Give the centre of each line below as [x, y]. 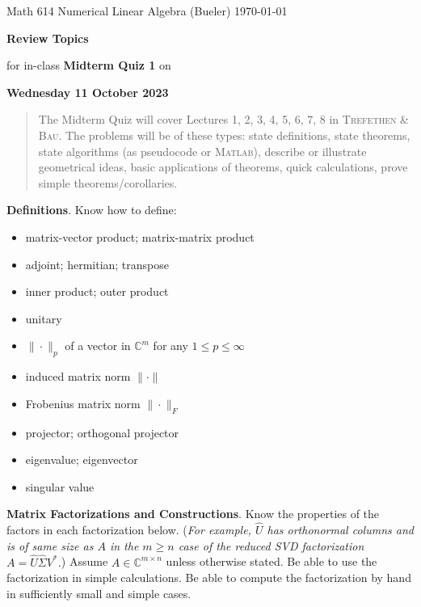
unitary [44, 318]
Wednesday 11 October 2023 [88, 92]
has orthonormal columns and [340, 530]
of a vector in [98, 346]
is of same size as [50, 545]
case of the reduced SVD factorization [271, 545]
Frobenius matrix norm [83, 403]
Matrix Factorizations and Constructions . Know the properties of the [193, 514]
